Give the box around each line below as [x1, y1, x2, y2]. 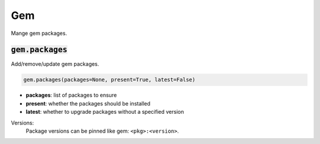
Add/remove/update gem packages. [11, 60, 100, 68]
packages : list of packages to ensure [25, 92, 117, 99]
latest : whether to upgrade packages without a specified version [25, 108, 184, 116]
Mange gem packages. [11, 30, 68, 37]
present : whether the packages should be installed [25, 100, 151, 107]
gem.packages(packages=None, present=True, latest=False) [23, 76, 196, 83]
